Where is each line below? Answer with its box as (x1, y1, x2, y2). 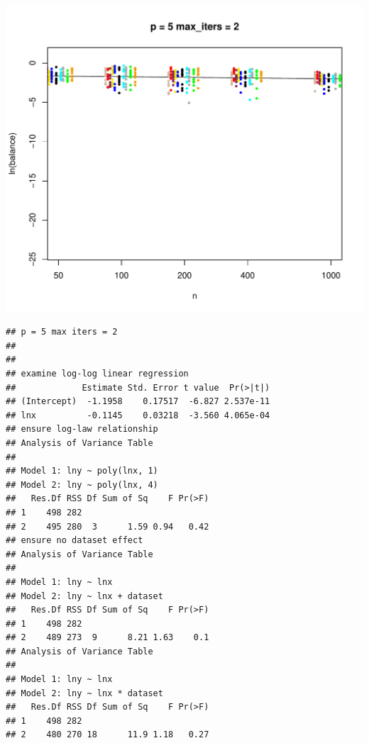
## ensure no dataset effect (6, 535, 143, 546)
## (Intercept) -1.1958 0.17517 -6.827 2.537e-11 (6, 396, 270, 407)
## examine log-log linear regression (6, 369, 189, 379)
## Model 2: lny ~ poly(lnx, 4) (6, 479, 158, 490)
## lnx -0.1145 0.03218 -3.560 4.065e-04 (6, 410, 270, 420)
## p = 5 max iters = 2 (6, 327, 118, 337)
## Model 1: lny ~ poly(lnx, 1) (6, 466, 158, 476)
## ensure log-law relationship (6, 424, 158, 435)
